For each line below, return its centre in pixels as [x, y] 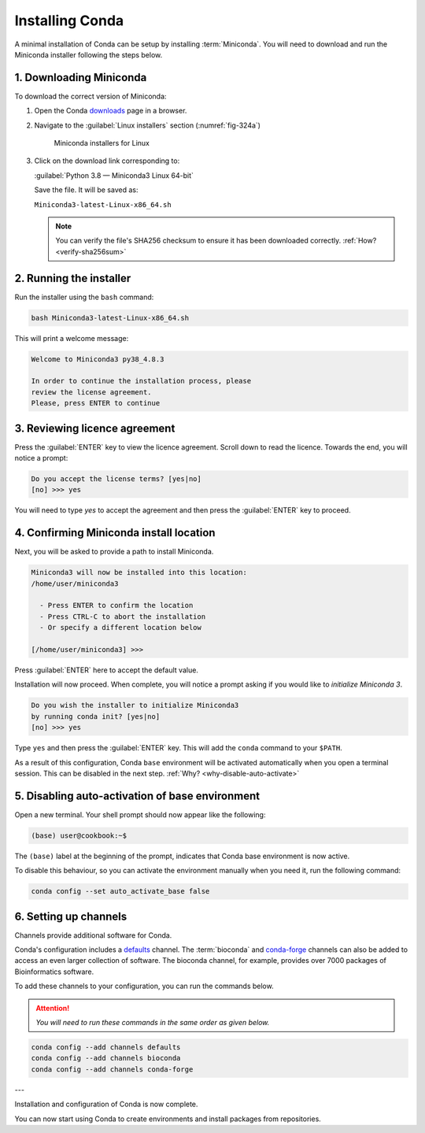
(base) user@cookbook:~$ [79, 835]
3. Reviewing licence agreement [95, 428]
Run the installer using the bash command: [84, 297]
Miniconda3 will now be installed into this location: [139, 572]
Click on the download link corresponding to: [107, 161]
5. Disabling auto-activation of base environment [137, 796]
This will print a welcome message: [72, 338]
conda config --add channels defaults [106, 1048]
